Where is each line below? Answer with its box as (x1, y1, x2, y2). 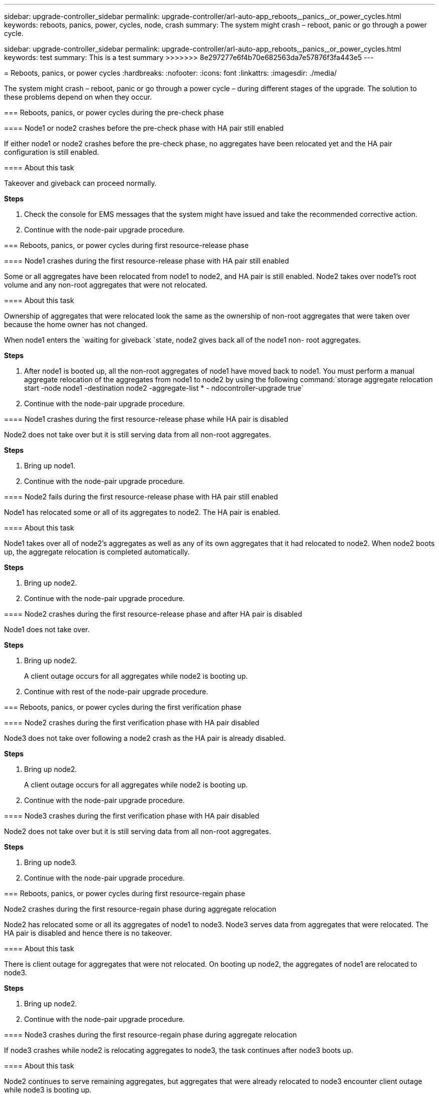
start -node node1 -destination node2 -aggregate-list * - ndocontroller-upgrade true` (24, 384, 304, 392)
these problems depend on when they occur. (4, 93, 152, 101)
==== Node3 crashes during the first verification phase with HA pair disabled (4, 811, 260, 820)
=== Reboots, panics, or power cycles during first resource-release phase (4, 241, 249, 249)
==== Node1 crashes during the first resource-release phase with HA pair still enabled (4, 256, 289, 265)
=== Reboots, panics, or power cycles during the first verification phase (4, 703, 242, 711)
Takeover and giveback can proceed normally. (4, 179, 157, 187)
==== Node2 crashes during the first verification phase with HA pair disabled (4, 718, 260, 727)
